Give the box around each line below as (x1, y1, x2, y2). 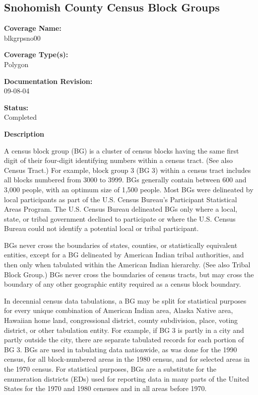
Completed (4, 112, 37, 122)
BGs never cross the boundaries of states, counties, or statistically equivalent (4, 239, 238, 250)
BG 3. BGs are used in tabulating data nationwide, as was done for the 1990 (4, 344, 237, 354)
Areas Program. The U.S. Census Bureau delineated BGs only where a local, (4, 204, 238, 214)
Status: (4, 102, 29, 112)
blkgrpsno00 (4, 32, 41, 43)
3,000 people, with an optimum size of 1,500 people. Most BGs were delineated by (4, 184, 254, 194)
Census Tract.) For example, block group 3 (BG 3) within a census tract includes (4, 164, 251, 175)
